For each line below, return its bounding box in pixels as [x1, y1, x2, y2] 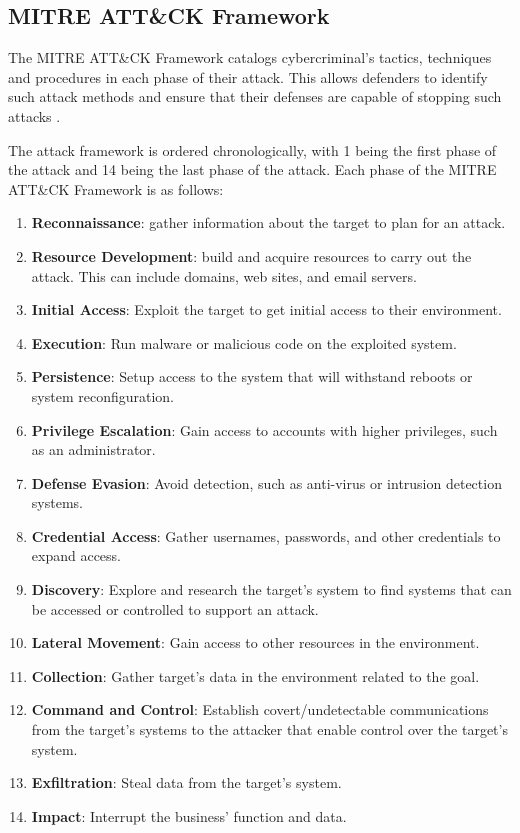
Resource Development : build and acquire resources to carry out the [31, 245, 472, 266]
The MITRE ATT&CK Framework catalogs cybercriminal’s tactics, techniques [8, 47, 492, 68]
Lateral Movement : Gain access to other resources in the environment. [31, 632, 480, 653]
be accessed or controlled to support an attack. [31, 598, 319, 619]
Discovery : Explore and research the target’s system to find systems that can [31, 579, 512, 600]
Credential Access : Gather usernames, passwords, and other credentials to [31, 525, 501, 546]
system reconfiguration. [31, 385, 174, 406]
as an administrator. [31, 439, 156, 460]
